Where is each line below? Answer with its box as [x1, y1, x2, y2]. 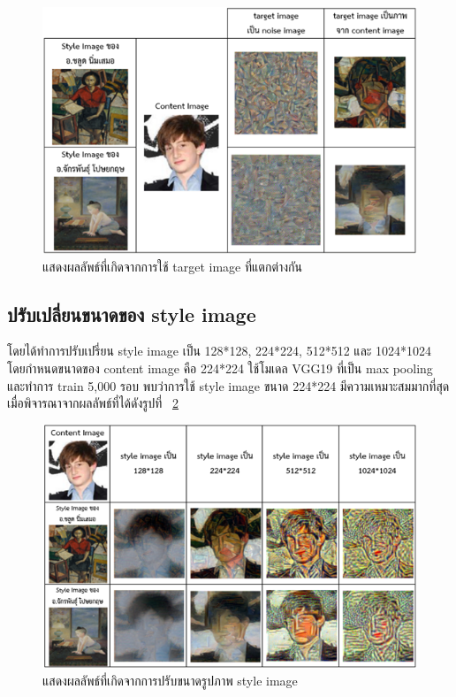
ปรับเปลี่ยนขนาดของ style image [7, 300, 256, 327]
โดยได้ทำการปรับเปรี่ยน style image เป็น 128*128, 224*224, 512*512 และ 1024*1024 [7, 341, 432, 360]
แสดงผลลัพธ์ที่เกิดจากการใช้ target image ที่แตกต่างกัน [42, 257, 302, 275]
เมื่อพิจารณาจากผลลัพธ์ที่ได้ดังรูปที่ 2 [7, 394, 179, 412]
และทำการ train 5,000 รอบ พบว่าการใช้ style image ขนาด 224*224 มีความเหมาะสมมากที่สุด [7, 376, 450, 394]
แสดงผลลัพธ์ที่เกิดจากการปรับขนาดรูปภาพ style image [42, 671, 298, 690]
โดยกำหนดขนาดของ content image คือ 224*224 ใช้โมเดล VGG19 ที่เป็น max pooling [7, 358, 433, 377]
